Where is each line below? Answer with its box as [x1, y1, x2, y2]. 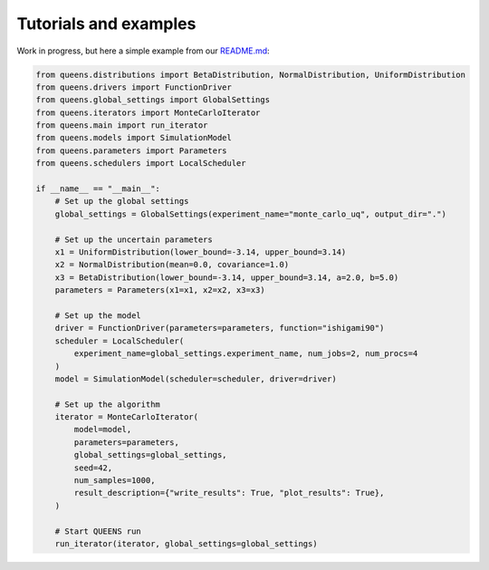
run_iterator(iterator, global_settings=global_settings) [54, 538, 318, 548]
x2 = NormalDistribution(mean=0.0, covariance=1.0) [54, 259, 290, 270]
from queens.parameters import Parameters [35, 145, 227, 156]
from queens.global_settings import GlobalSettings [35, 95, 271, 105]
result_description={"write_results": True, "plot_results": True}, [73, 488, 385, 498]
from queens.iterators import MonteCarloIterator [35, 107, 261, 118]
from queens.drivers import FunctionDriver [35, 82, 233, 92]
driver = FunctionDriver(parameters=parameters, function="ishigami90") [54, 323, 385, 333]
